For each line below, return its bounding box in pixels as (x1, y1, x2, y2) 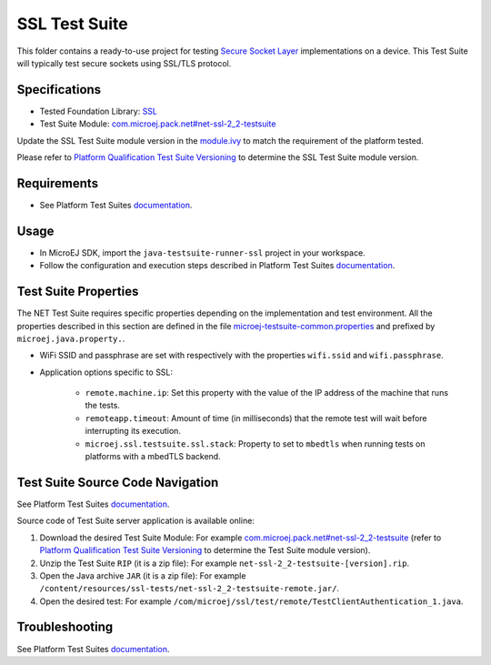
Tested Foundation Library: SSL (39, 106, 158, 116)
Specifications (16, 82, 102, 97)
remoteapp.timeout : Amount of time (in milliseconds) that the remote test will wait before (85, 412, 427, 423)
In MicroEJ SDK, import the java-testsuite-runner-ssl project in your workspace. (39, 247, 366, 258)
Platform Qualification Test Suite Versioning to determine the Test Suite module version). (39, 545, 371, 556)
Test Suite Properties (16, 284, 139, 299)
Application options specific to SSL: (39, 367, 173, 378)
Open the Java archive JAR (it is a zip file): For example (39, 569, 246, 581)
